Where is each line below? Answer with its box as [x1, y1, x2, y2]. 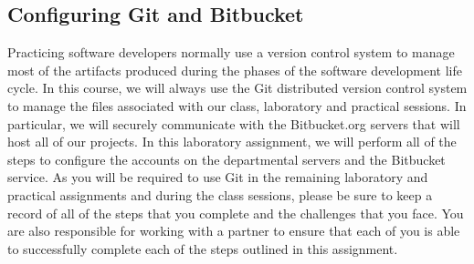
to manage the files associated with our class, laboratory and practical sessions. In [7, 96, 467, 115]
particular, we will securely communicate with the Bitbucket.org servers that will [7, 114, 460, 133]
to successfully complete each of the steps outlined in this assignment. [7, 239, 398, 258]
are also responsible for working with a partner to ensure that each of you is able [7, 221, 460, 240]
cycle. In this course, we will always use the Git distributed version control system [7, 78, 468, 97]
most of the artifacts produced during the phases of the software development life [7, 60, 462, 79]
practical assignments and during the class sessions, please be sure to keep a [7, 185, 433, 204]
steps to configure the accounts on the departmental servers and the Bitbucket [7, 149, 446, 168]
